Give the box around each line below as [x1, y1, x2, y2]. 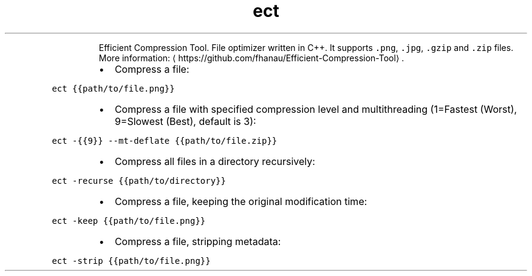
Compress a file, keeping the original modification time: [114, 195, 367, 207]
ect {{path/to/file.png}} [52, 83, 175, 93]
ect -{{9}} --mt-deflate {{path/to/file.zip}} [52, 135, 278, 146]
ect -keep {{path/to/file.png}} [52, 215, 206, 226]
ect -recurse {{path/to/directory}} [52, 175, 226, 186]
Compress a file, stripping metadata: [114, 235, 281, 247]
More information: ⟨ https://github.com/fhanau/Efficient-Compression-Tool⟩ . [98, 52, 404, 63]
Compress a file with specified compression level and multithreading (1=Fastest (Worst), [114, 103, 517, 115]
